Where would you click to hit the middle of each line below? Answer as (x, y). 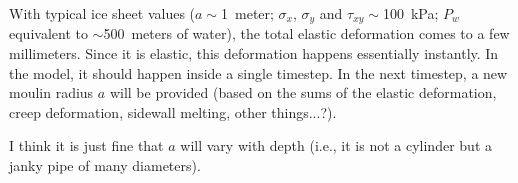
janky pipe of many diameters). (105, 165)
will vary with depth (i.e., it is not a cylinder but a (336, 145)
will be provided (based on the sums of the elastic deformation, (303, 92)
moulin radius (51, 92)
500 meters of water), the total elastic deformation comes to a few (306, 33)
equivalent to (48, 33)
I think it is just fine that (86, 145)
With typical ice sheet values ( (102, 13)
